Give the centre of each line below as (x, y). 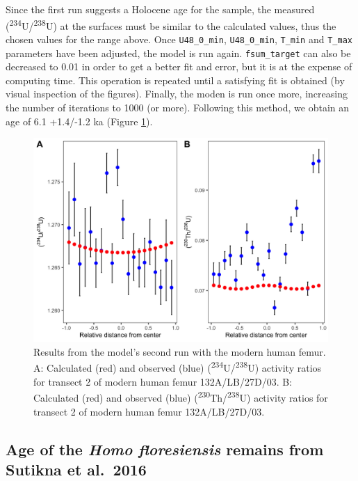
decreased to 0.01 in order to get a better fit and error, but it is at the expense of (179, 66)
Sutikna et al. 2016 (76, 469)
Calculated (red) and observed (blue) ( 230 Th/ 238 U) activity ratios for (181, 396)
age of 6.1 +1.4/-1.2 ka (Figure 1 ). (79, 121)
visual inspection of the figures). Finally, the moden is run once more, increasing (177, 94)
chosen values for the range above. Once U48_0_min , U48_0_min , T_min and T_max (179, 39)
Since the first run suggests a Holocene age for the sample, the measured (160, 9)
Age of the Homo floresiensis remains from (165, 449)
